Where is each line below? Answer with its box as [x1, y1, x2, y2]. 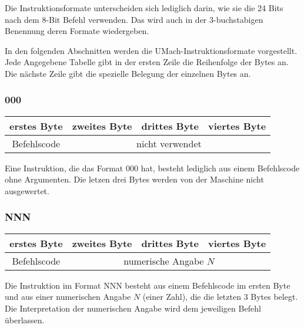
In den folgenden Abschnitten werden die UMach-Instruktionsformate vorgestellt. [5, 44, 298, 56]
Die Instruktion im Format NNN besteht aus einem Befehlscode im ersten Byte [5, 279, 290, 291]
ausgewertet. [5, 184, 49, 197]
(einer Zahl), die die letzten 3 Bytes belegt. [142, 290, 298, 303]
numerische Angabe [123, 253, 204, 268]
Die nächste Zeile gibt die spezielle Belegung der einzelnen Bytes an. [5, 67, 251, 79]
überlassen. [5, 313, 45, 326]
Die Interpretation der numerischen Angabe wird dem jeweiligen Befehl [5, 302, 261, 314]
